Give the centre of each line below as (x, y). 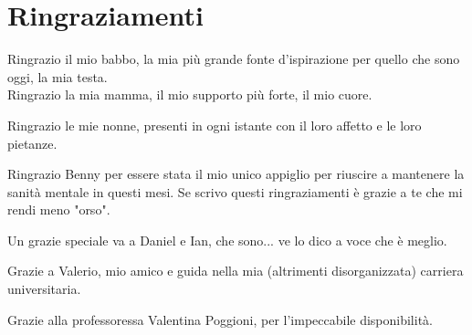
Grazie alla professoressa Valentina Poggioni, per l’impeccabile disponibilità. (220, 319)
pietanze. (32, 143)
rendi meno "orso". (59, 209)
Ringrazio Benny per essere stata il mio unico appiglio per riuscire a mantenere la (236, 174)
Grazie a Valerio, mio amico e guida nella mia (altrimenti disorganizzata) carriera (236, 271)
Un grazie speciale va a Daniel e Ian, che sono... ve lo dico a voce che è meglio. (227, 240)
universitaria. (44, 289)
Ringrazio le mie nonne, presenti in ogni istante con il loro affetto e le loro (215, 125)
